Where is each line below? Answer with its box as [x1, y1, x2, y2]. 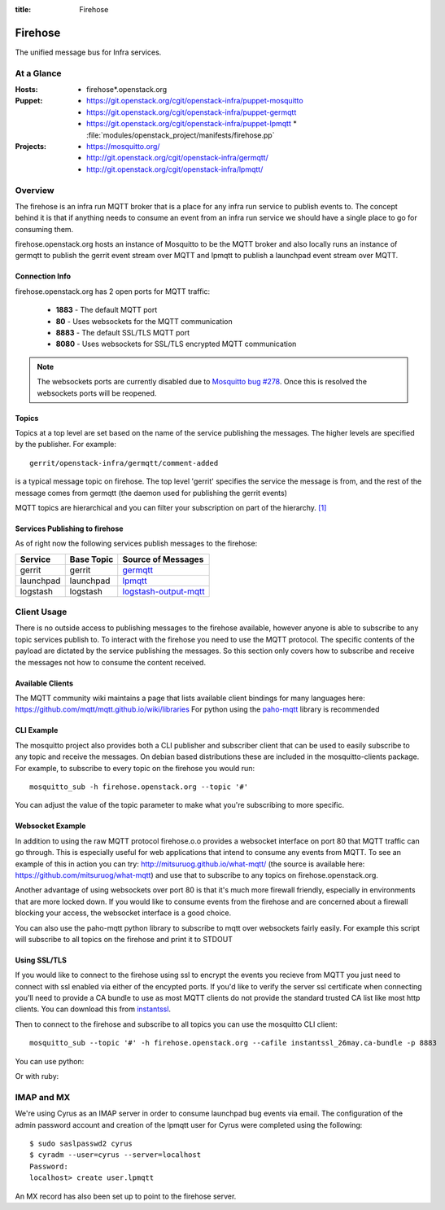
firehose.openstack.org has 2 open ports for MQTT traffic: [15, 286, 211, 296]
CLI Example [15, 726, 59, 735]
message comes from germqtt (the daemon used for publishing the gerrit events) [15, 488, 288, 498]
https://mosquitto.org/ [86, 142, 160, 151]
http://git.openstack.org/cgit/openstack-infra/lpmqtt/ [86, 164, 264, 174]
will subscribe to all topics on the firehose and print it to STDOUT [15, 934, 233, 944]
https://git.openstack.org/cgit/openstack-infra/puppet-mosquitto [86, 96, 304, 106]
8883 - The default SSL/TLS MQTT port [55, 328, 190, 338]
